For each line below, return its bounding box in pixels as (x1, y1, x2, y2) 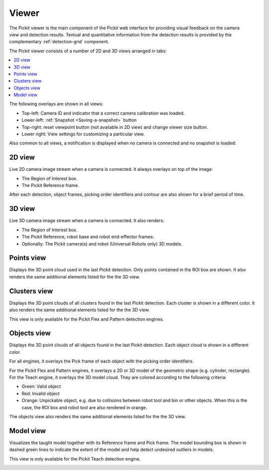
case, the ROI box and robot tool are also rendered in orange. (21, 404, 147, 410)
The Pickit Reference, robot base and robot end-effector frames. (21, 234, 154, 240)
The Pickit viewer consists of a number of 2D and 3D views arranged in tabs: (9, 48, 167, 54)
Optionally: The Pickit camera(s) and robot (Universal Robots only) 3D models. (21, 240, 183, 246)
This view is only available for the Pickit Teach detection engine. (9, 456, 141, 462)
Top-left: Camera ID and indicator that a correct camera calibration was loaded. (21, 110, 185, 116)
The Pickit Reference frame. (21, 182, 79, 189)
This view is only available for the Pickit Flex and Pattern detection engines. (9, 316, 164, 322)
